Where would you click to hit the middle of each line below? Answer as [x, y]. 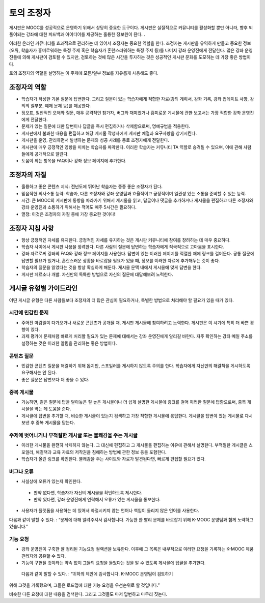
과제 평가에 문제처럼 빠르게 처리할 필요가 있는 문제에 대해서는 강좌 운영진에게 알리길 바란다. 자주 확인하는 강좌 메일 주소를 [137, 336]
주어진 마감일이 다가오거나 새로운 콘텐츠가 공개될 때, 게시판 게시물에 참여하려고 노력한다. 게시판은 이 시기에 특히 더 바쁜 [135, 323]
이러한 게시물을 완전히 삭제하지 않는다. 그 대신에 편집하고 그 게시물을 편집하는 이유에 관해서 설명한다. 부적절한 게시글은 [134, 445]
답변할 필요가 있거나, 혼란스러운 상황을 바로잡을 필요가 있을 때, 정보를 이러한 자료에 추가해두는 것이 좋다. [121, 260]
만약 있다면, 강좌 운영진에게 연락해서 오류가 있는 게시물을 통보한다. [97, 499]
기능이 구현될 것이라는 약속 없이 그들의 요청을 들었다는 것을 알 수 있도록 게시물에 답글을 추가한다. [114, 563]
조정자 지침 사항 [31, 228]
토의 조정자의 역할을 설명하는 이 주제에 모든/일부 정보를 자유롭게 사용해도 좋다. [84, 73]
